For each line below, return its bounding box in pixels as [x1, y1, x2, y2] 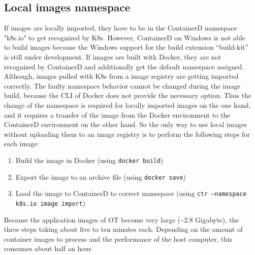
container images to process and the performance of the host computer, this [4, 233, 232, 244]
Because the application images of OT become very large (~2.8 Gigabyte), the [4, 214, 239, 224]
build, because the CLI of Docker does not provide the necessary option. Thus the [4, 90, 252, 100]
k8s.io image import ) [15, 197, 86, 208]
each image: [4, 138, 39, 149]
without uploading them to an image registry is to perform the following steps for [4, 128, 250, 139]
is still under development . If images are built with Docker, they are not [4, 51, 222, 62]
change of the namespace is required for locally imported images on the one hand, [4, 99, 251, 110]
